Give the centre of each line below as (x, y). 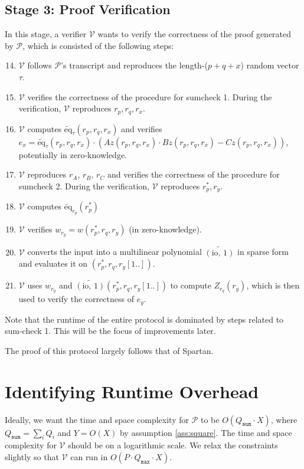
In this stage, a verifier (46, 34)
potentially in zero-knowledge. (73, 154)
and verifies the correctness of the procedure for (193, 174)
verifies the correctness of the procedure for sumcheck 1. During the (150, 96)
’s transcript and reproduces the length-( (134, 65)
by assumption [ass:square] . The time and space (206, 432)
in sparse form (263, 252)
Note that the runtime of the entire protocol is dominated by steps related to (144, 319)
